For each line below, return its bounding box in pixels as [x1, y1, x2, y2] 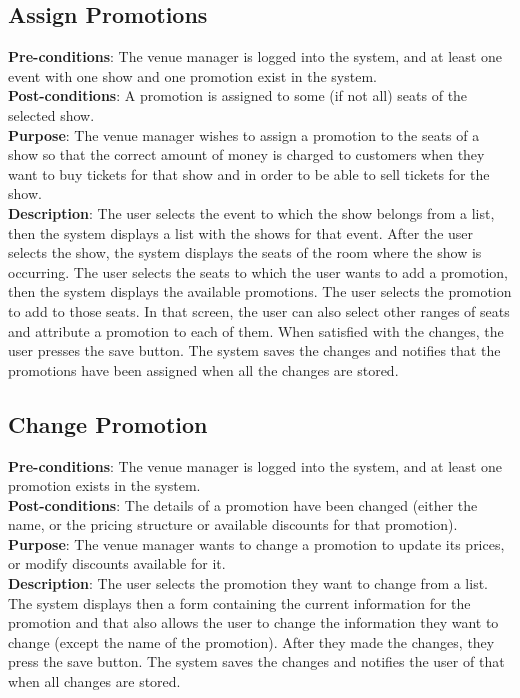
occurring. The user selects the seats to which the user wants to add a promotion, [8, 261, 509, 282]
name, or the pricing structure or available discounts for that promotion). [8, 514, 458, 535]
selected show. [8, 104, 95, 125]
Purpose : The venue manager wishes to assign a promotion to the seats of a [8, 124, 480, 145]
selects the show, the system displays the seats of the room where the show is [8, 242, 482, 263]
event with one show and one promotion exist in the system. [8, 65, 377, 86]
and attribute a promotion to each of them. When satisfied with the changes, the [8, 320, 504, 341]
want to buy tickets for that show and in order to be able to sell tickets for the [8, 163, 490, 184]
